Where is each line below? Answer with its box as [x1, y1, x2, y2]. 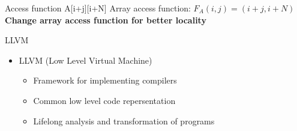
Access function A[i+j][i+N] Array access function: [5, 2, 191, 14]
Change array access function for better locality [5, 13, 206, 26]
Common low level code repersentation [33, 94, 176, 106]
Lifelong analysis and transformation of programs [33, 114, 215, 127]
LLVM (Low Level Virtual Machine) [19, 53, 152, 66]
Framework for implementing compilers [33, 74, 177, 87]
